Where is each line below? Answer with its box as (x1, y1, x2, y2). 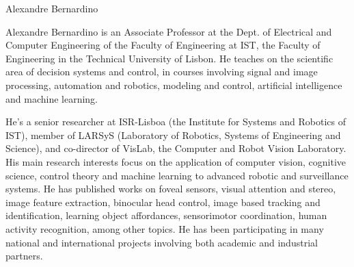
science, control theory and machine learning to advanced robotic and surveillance (5, 168, 349, 182)
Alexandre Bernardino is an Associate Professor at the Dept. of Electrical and (5, 24, 332, 38)
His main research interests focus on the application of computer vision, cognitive (5, 154, 346, 168)
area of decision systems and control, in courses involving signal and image (5, 64, 318, 79)
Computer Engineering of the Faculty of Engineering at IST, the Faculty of (5, 38, 321, 52)
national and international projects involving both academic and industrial (5, 235, 318, 249)
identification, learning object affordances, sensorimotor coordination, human (5, 208, 327, 222)
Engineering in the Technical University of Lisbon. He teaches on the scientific (5, 51, 333, 65)
